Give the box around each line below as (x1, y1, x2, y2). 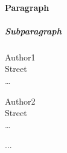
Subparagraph (5, 24, 62, 37)
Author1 (5, 50, 36, 63)
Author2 (5, 94, 36, 107)
